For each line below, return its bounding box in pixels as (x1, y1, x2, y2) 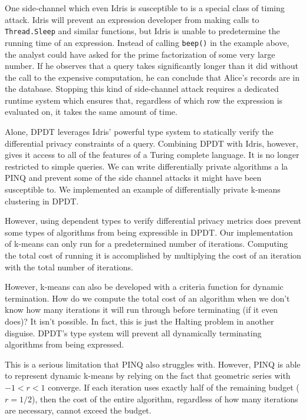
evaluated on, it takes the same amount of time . (5, 105, 177, 118)
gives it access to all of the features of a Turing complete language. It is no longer (5, 148, 300, 161)
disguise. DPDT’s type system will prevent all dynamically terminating (5, 326, 262, 339)
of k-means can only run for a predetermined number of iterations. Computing (5, 237, 288, 250)
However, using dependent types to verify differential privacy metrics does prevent (5, 214, 301, 227)
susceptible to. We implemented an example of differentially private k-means (5, 183, 281, 196)
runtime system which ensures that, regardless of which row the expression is (5, 94, 283, 106)
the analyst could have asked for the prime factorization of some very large (5, 48, 275, 60)
